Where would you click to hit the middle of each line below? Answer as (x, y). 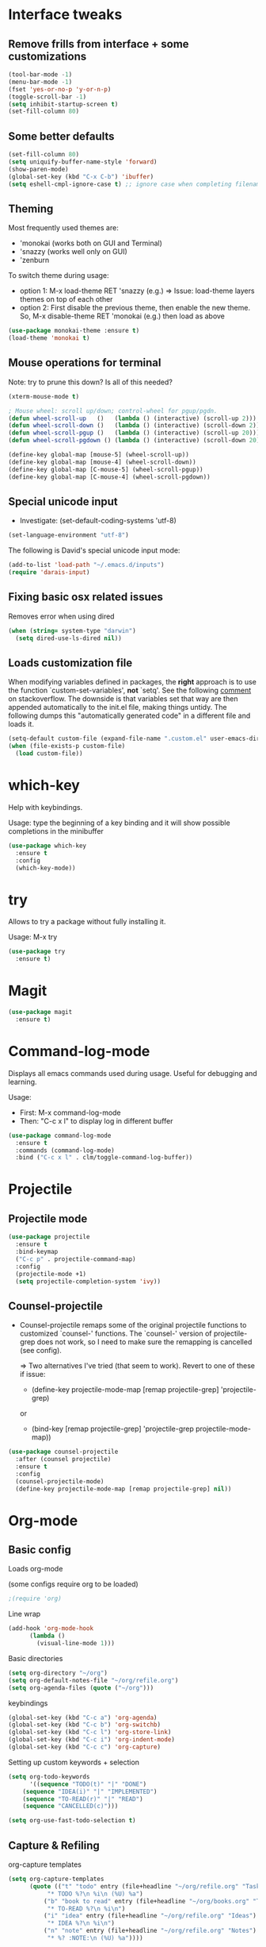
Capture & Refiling (54, 1845)
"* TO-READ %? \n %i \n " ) (86, 1908)
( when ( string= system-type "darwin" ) (72, 630)
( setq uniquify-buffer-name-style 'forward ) (83, 162)
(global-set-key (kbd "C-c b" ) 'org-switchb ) (84, 1725)
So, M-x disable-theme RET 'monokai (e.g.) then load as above (122, 316)
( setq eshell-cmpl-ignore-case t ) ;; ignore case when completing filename (136, 184)
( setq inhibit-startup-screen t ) (63, 104)
